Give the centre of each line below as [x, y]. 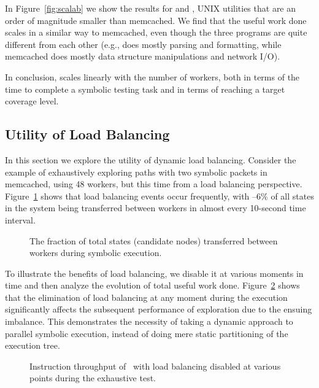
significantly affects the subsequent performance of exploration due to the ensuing [159, 309]
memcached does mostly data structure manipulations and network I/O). [143, 56]
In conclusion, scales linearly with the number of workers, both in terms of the [152, 76]
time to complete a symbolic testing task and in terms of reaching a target [145, 89]
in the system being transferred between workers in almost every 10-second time [156, 208]
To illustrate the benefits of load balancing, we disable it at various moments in [154, 273]
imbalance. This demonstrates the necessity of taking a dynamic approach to [149, 321]
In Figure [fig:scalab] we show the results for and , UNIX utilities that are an [151, 8]
